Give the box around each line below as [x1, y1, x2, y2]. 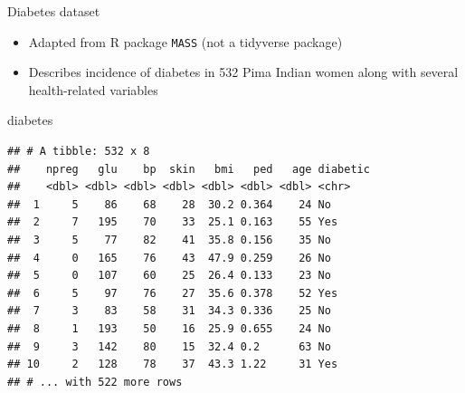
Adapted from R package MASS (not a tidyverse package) [28, 32, 343, 51]
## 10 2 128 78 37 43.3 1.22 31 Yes [7, 358, 338, 371]
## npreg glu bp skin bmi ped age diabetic [7, 162, 370, 176]
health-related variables [28, 80, 158, 99]
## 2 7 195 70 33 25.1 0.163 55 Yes [7, 216, 338, 229]
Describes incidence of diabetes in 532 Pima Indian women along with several [28, 62, 459, 81]
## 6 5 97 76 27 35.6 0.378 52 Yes [7, 286, 338, 300]
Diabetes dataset [7, 2, 100, 20]
